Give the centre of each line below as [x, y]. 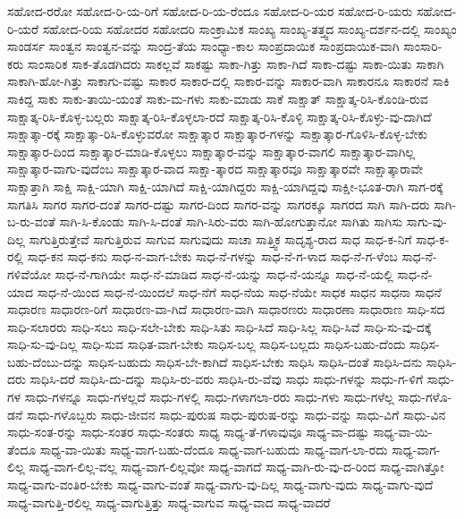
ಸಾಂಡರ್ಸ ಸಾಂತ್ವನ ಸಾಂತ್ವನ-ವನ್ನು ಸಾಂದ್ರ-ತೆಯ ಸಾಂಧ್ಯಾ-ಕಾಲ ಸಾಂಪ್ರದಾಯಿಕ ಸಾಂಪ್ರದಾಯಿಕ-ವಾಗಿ [203, 46]
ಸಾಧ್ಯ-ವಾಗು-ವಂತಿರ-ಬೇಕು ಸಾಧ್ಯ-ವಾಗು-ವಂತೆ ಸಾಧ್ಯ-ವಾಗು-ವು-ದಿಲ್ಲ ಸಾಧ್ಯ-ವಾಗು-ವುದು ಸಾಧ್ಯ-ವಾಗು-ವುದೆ [220, 485]
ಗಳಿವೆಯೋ [29, 273]
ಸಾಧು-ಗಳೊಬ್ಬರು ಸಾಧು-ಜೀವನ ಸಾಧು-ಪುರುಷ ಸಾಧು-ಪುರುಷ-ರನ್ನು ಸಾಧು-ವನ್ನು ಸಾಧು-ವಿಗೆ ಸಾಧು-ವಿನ [236, 414]
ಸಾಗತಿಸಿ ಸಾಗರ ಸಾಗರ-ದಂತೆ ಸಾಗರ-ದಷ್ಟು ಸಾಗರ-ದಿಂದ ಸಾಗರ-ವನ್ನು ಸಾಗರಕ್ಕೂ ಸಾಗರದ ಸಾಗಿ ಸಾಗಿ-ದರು [219, 204]
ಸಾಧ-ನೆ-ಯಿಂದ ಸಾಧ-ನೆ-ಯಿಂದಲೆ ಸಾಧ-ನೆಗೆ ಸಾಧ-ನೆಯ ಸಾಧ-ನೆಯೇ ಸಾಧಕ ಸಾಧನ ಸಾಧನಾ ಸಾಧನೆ [239, 291]
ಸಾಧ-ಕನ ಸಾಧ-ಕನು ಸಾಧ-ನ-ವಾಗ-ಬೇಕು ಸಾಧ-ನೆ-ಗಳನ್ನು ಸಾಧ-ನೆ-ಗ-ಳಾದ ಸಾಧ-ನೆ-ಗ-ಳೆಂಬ [212, 256]
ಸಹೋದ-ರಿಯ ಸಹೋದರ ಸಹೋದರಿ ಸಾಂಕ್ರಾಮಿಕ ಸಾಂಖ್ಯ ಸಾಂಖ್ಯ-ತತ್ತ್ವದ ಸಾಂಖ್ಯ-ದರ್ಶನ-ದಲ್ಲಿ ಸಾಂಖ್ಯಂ [249, 28]
